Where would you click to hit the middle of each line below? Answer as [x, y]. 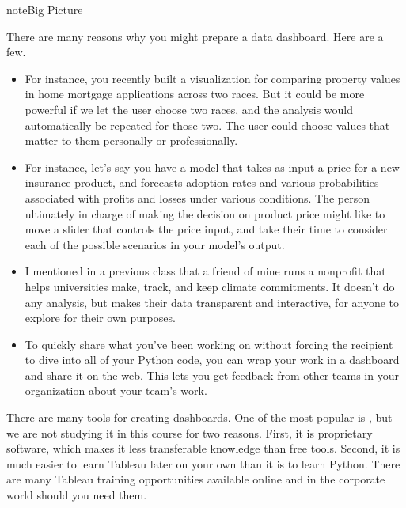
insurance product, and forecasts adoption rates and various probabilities [202, 182]
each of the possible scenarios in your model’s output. [155, 244]
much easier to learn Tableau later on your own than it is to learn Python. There [203, 463]
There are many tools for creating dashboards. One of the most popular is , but [199, 417]
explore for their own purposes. [100, 318]
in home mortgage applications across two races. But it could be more [195, 94]
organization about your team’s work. [116, 390]
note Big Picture [45, 9]
